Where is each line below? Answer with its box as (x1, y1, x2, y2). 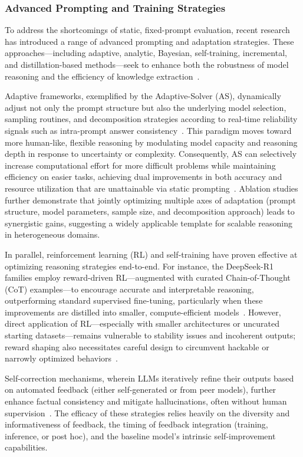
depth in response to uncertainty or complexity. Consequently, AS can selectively (5, 147, 297, 160)
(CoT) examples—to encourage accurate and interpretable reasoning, (5, 282, 254, 295)
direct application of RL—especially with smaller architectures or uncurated (5, 317, 279, 330)
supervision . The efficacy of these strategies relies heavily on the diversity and (5, 406, 290, 419)
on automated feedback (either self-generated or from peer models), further (5, 383, 276, 396)
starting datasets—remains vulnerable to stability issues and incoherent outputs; (5, 329, 296, 341)
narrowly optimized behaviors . (5, 352, 118, 364)
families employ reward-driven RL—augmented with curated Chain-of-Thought (5, 271, 291, 284)
